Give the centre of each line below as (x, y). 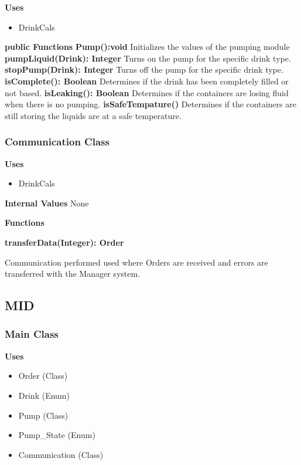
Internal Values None (47, 203)
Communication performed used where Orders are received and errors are (136, 262)
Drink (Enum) (44, 395)
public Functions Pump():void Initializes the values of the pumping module (147, 47)
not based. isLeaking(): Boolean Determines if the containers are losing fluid (147, 92)
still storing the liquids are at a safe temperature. (93, 115)
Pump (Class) (43, 415)
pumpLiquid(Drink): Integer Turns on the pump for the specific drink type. (148, 58)
